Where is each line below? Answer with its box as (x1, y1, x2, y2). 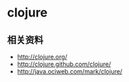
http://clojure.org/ (16, 53, 67, 61)
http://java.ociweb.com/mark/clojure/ (16, 68, 123, 75)
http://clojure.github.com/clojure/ (16, 60, 111, 68)
